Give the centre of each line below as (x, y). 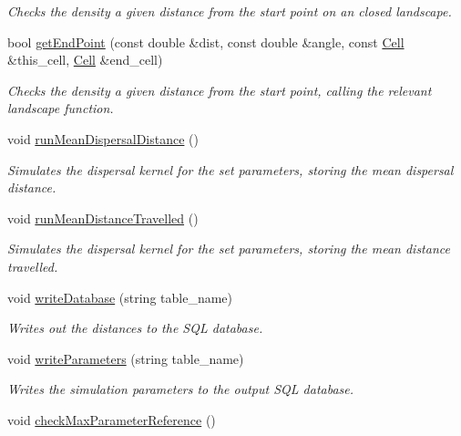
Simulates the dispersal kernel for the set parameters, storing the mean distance (229, 249)
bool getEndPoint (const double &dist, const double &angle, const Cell (206, 42)
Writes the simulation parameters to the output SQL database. (181, 389)
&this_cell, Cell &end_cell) (85, 60)
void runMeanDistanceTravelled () (103, 218)
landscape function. (61, 108)
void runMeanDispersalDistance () (103, 138)
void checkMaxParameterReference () (112, 419)
